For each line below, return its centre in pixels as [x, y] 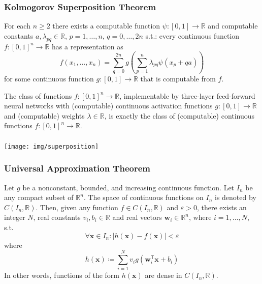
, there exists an [222, 207]
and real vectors [137, 217]
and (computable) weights [44, 115]
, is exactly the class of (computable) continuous [179, 115]
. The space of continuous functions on [143, 197]
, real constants [57, 217]
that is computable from [178, 78]
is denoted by [236, 197]
